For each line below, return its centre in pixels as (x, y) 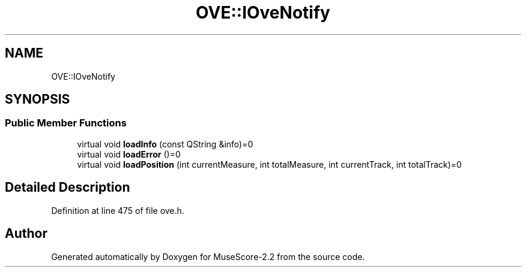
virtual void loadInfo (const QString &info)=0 (165, 144)
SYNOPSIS (38, 99)
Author (26, 234)
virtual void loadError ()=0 (129, 154)
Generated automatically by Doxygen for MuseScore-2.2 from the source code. (208, 256)
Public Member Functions (66, 123)
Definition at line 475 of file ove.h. (118, 210)
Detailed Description (68, 188)
